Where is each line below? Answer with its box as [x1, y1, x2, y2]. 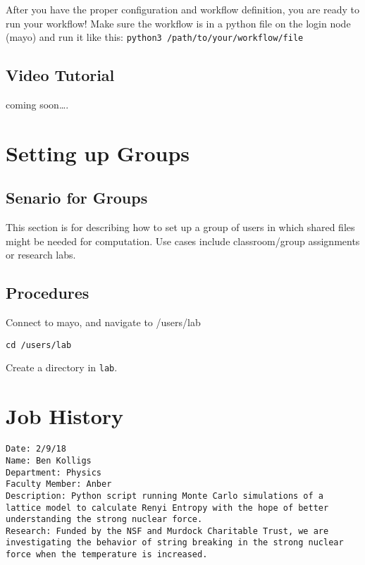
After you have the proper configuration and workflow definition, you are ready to [6, 2, 359, 16]
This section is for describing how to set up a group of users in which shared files [6, 220, 355, 235]
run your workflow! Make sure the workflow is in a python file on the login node [6, 15, 351, 30]
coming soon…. [6, 97, 69, 112]
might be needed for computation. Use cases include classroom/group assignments [6, 233, 360, 248]
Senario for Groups [6, 187, 148, 209]
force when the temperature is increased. [6, 550, 208, 560]
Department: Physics [6, 467, 102, 478]
